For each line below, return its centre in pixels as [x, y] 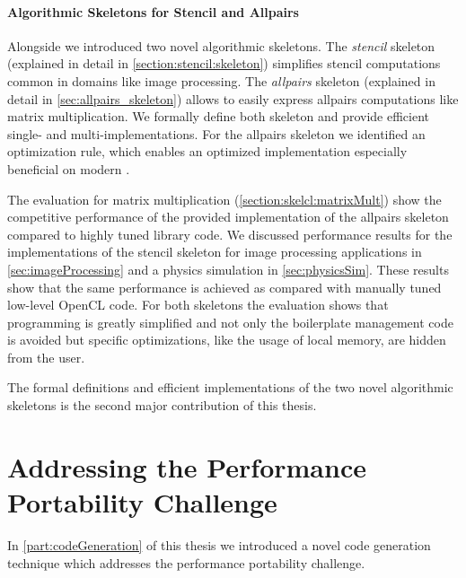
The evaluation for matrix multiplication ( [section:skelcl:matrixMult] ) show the [224, 199]
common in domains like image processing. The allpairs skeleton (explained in [221, 80]
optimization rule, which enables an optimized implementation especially [207, 151]
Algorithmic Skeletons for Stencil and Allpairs [153, 11]
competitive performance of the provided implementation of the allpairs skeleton [228, 217]
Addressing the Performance [187, 466]
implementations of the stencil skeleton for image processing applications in [215, 252]
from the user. [46, 357]
